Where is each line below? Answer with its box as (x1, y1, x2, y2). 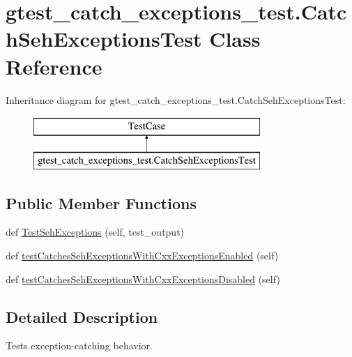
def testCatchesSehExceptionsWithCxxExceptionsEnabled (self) (6, 248, 279, 263)
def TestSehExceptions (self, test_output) (6, 225, 185, 239)
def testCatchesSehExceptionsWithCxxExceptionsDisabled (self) (6, 271, 280, 286)
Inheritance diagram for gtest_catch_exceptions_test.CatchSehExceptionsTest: (6, 92, 346, 107)
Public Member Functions (6, 192, 197, 213)
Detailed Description (6, 305, 158, 327)
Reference (6, 52, 102, 80)
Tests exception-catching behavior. (6, 338, 153, 353)
